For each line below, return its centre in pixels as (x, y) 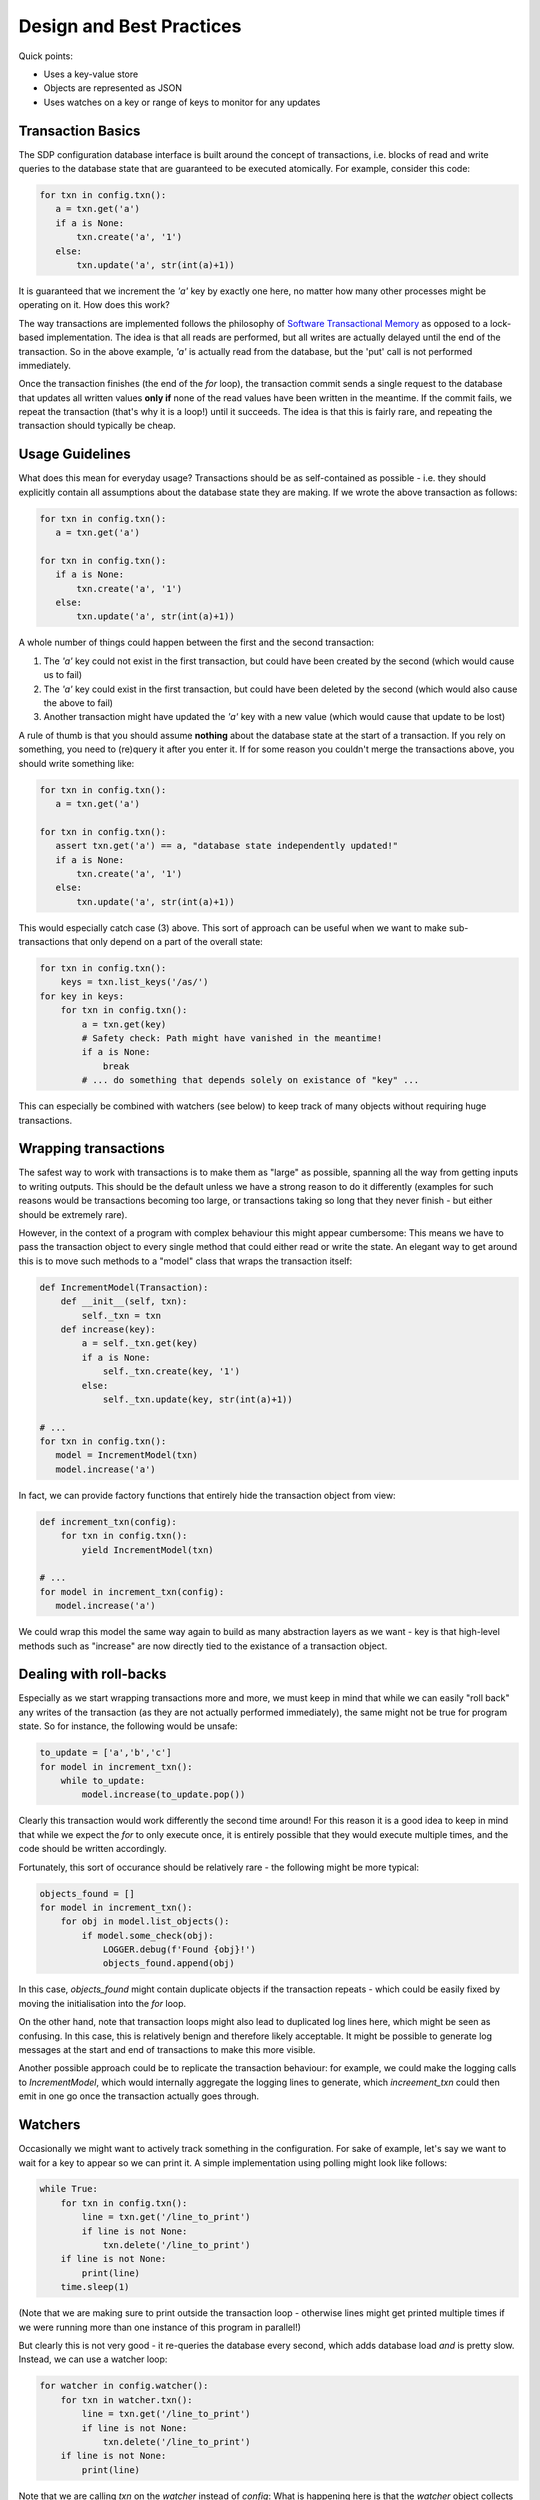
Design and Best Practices (130, 26)
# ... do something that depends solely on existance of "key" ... (250, 1080)
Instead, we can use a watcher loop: (93, 2359)
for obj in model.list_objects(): (145, 1921)
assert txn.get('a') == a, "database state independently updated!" (227, 846)
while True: (69, 2189)
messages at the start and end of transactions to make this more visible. (167, 2050)
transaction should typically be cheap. (97, 426)
